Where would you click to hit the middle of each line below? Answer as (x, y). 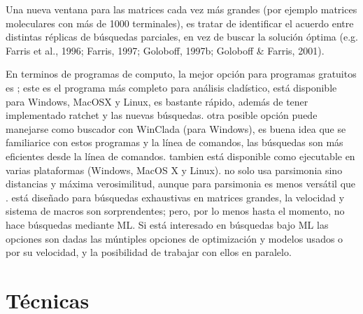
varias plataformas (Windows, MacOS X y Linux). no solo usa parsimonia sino (174, 170)
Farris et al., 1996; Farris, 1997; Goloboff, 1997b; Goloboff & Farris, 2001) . (165, 50)
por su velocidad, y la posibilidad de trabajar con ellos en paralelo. (149, 252)
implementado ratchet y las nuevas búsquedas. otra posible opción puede (162, 115)
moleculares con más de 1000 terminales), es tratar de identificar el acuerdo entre (180, 23)
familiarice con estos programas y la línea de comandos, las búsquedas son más (175, 142)
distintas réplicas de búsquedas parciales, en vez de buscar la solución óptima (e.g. (182, 37)
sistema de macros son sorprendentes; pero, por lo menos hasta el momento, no (175, 211)
